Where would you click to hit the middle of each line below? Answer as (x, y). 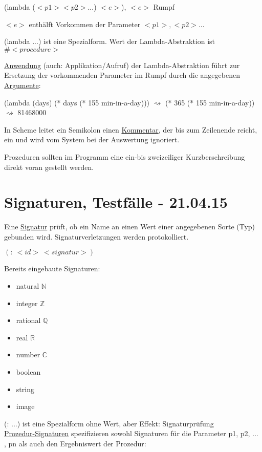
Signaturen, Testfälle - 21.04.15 (116, 202)
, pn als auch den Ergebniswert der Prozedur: (75, 443)
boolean (28, 372)
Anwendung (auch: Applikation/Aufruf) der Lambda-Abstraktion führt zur (122, 65)
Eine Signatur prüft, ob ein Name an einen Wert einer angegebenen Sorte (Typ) (130, 227)
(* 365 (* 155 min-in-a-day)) (210, 102)
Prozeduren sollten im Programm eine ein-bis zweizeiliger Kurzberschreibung (125, 156)
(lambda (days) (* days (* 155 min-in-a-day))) (77, 102)
